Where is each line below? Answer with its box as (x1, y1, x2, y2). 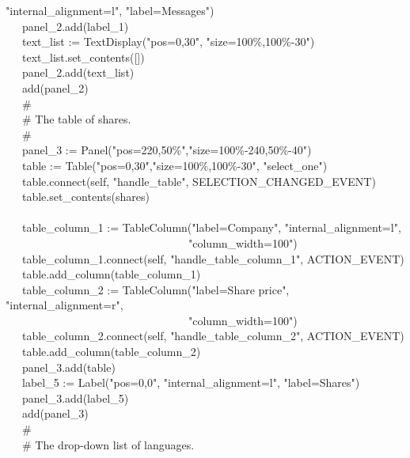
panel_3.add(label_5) (21, 389, 129, 406)
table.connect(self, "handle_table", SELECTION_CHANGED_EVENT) (21, 172, 376, 189)
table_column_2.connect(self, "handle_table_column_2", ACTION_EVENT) (21, 327, 404, 344)
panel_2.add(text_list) (21, 64, 135, 81)
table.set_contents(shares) (21, 188, 150, 205)
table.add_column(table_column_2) (21, 343, 201, 360)
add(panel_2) (21, 79, 89, 96)
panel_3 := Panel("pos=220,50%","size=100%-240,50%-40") (21, 142, 312, 158)
